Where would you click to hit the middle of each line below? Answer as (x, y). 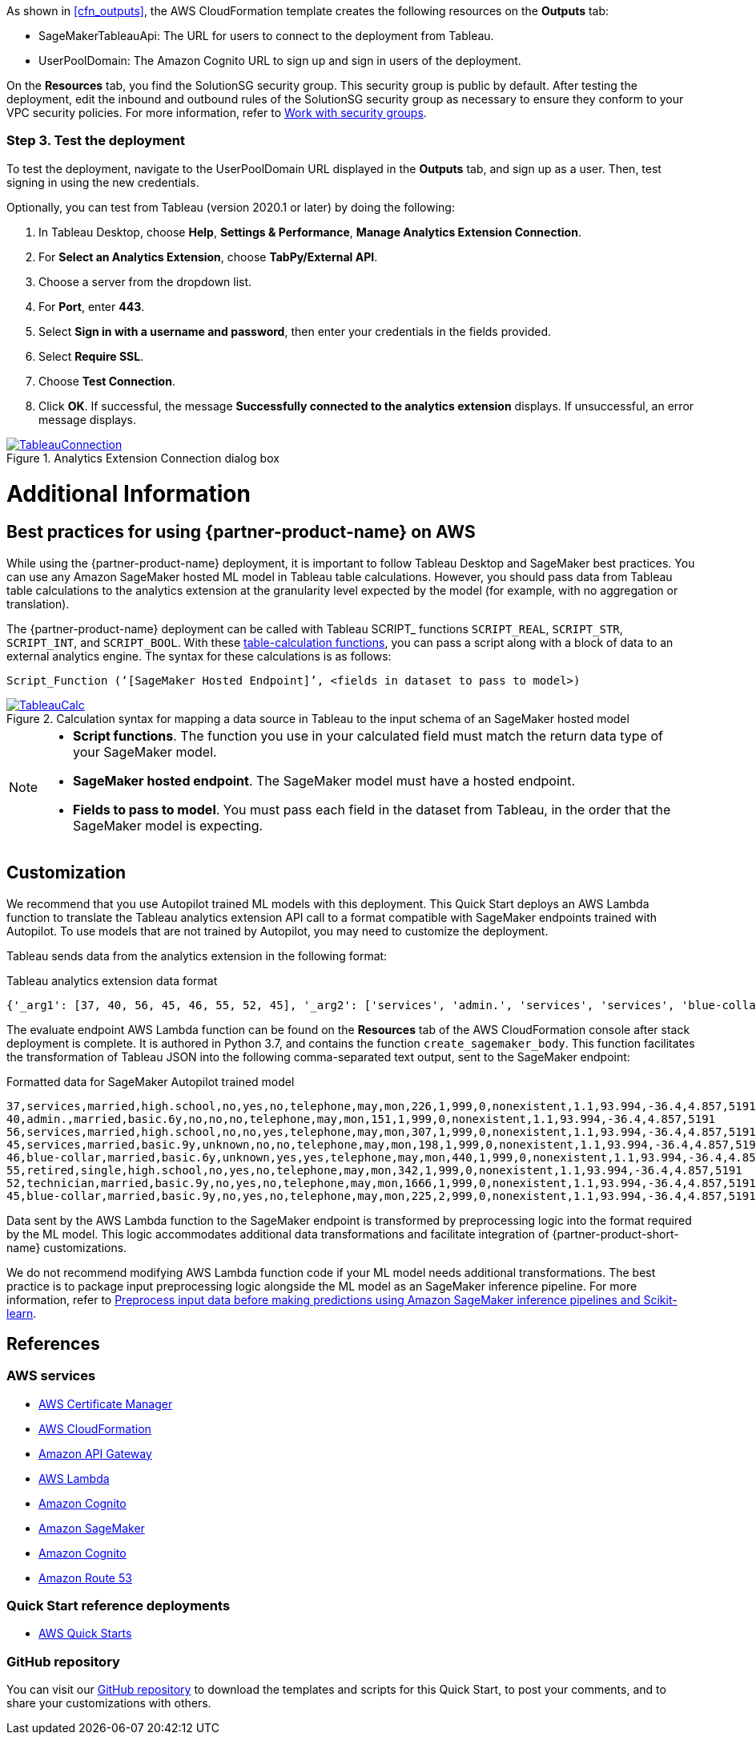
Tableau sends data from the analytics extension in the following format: (197, 955)
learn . (22, 1313)
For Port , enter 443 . (92, 306)
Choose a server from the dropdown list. (145, 281)
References (53, 1343)
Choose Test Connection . (107, 381)
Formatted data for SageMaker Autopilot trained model (151, 1081)
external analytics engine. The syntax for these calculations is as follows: (199, 656)
